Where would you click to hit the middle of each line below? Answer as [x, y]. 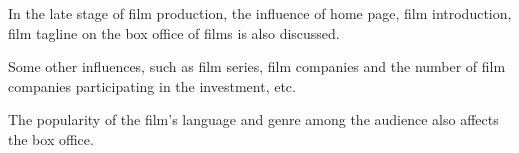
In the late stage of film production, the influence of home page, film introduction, [260, 13]
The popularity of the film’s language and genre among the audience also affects [253, 119]
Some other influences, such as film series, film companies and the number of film [257, 66]
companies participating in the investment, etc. [152, 85]
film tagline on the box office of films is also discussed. [174, 32]
